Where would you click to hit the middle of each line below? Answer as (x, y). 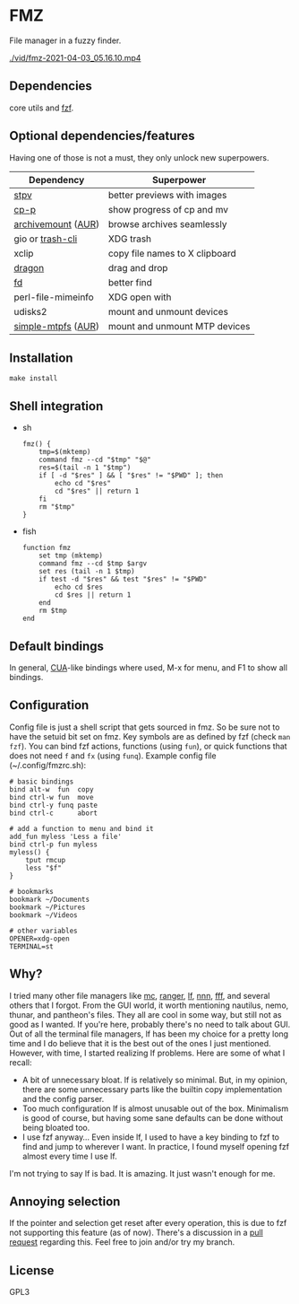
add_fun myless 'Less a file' (66, 836)
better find (130, 282)
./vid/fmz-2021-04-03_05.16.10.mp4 (75, 57)
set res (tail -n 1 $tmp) (87, 572)
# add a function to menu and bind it (81, 828)
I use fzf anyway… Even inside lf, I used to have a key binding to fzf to (151, 1137)
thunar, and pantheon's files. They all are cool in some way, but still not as (145, 1014)
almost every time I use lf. (70, 1156)
